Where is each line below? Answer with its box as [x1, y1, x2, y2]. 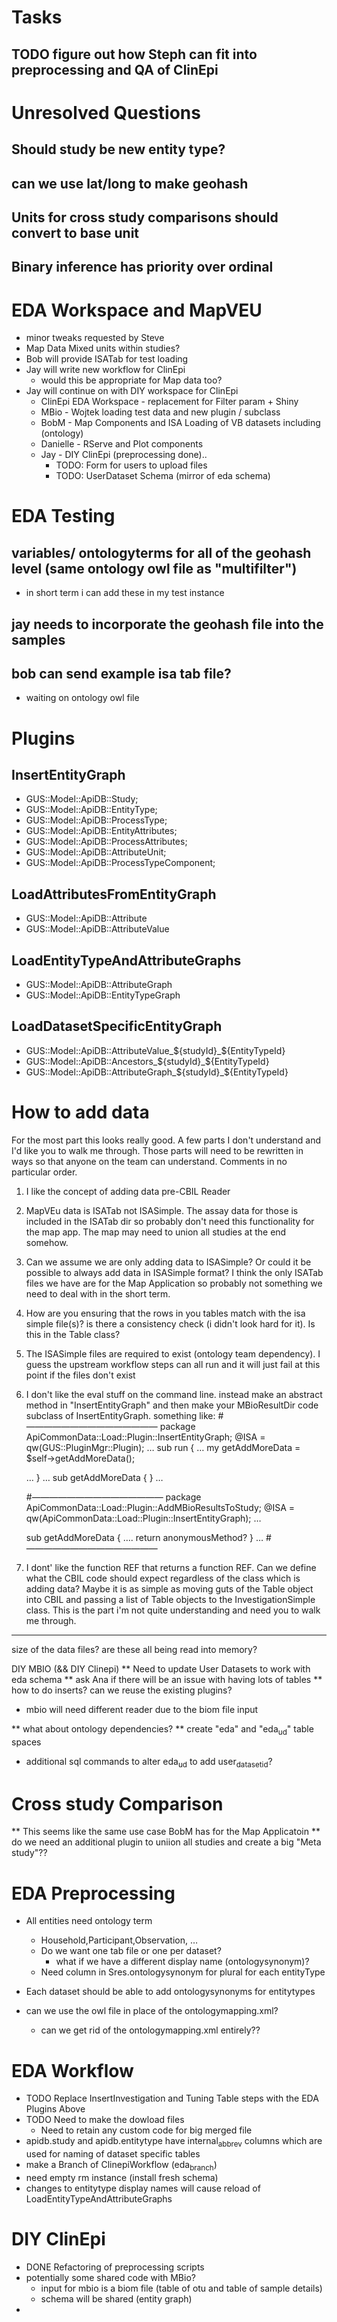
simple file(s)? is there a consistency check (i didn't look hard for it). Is [25, 1317, 316, 1330]
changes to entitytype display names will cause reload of [25, 2182, 261, 2194]
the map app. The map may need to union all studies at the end [25, 1226, 287, 1238]
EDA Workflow [11, 2059, 134, 2082]
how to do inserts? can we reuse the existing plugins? [11, 1684, 233, 1696]
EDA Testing [11, 505, 116, 528]
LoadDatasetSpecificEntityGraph [11, 1018, 223, 1035]
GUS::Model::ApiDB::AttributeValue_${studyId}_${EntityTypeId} [25, 1044, 286, 1056]
